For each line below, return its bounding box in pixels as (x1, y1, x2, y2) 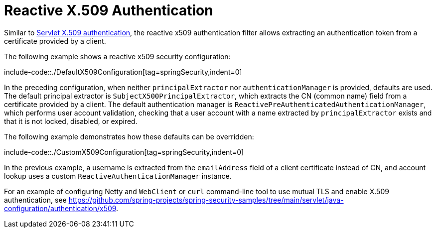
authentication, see (4, 195, 67, 204)
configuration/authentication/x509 (4, 204, 117, 213)
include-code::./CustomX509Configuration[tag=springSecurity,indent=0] (4, 147, 244, 156)
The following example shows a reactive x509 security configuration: (4, 52, 231, 61)
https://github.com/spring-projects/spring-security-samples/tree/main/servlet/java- (68, 195, 344, 204)
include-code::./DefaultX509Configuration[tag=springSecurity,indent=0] (4, 67, 242, 76)
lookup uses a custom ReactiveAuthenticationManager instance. (4, 171, 232, 180)
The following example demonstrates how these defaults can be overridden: (4, 132, 254, 141)
